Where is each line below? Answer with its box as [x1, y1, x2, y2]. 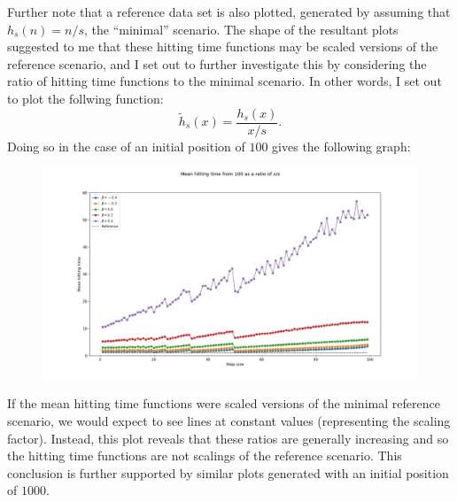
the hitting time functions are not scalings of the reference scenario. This [7, 446, 402, 465]
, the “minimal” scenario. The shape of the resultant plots [83, 19, 399, 38]
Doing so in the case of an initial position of [7, 136, 245, 155]
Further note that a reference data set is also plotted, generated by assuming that [7, 3, 451, 20]
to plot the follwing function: [7, 89, 164, 107]
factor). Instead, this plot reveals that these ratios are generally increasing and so [7, 429, 449, 447]
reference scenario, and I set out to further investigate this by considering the [7, 54, 427, 73]
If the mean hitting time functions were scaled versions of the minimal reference [7, 394, 440, 413]
